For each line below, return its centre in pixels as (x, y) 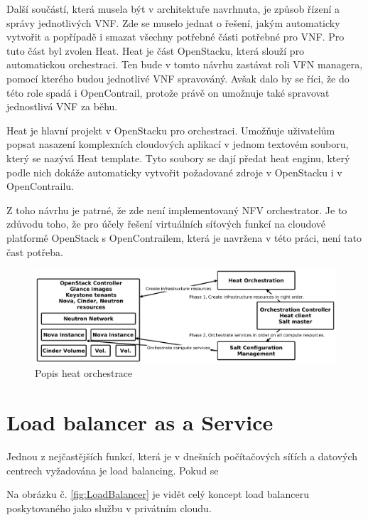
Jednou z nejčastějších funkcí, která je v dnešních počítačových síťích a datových (182, 456)
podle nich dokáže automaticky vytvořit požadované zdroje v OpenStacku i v (174, 172)
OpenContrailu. (40, 186)
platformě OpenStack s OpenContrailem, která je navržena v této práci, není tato (184, 237)
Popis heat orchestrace (84, 373)
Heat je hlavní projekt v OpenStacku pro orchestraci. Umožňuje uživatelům (171, 130)
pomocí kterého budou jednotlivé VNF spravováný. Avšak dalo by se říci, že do (178, 78)
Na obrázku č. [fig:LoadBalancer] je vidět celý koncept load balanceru (158, 494)
